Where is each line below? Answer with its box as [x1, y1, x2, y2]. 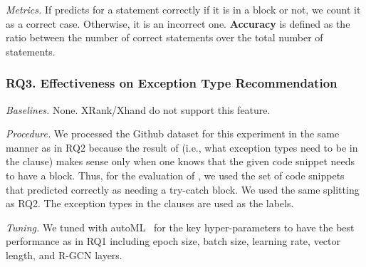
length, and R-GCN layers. [6, 247, 122, 262]
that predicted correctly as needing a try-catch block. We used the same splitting [6, 182, 360, 197]
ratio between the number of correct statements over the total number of [6, 30, 323, 45]
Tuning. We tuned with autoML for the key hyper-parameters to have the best [6, 219, 355, 234]
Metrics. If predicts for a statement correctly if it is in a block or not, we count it [6, 2, 361, 16]
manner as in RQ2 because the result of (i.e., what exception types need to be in [6, 140, 358, 155]
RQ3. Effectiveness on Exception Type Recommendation [6, 74, 338, 92]
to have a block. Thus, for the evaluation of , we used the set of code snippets [6, 167, 345, 182]
